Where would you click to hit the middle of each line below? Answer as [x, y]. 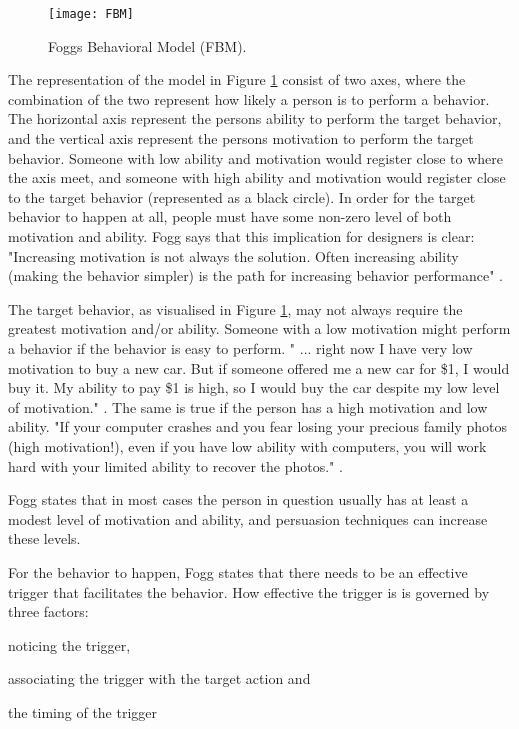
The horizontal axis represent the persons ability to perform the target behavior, [255, 118]
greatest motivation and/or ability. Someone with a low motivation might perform [259, 328]
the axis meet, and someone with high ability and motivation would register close [257, 177]
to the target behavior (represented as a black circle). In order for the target [242, 196]
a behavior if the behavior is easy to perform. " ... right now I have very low [240, 347]
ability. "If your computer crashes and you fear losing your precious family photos [257, 426]
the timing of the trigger [83, 711]
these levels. [44, 538]
